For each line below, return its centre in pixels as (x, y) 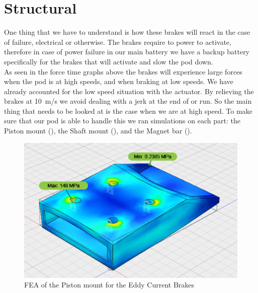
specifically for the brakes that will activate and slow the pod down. (109, 61)
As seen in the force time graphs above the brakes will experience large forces (123, 71)
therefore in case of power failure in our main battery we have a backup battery (127, 52)
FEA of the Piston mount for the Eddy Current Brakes (109, 285)
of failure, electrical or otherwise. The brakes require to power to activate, (118, 42)
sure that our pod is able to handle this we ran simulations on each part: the (122, 121)
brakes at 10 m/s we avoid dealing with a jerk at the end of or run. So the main (128, 101)
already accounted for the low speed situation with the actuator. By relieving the (129, 91)
